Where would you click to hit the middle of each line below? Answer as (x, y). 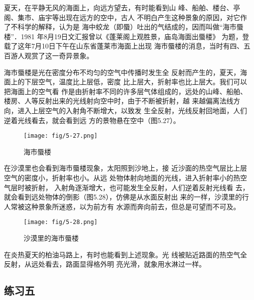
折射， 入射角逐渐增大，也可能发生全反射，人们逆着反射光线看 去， (140, 187)
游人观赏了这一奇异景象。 (52, 55)
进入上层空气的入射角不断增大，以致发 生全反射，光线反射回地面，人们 (132, 110)
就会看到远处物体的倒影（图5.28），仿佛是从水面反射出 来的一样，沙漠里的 (123, 197)
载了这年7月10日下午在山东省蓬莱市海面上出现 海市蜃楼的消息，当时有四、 (124, 46)
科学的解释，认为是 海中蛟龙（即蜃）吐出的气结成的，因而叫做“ (120, 27)
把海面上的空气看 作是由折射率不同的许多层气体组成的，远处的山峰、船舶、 (126, 91)
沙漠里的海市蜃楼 (51, 238)
